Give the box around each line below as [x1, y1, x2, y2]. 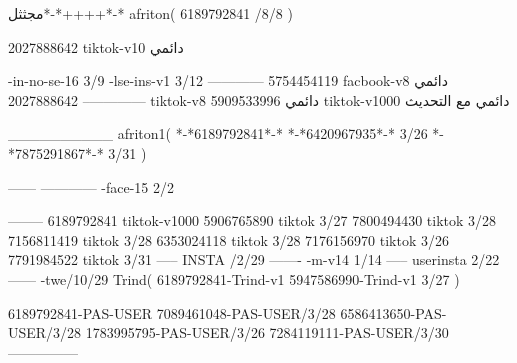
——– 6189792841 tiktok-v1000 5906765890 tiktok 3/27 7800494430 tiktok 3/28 [8, 210, 497, 231]
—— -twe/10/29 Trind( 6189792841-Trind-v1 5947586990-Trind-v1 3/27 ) [8, 268, 460, 289]
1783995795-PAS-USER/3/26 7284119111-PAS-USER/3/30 [85, 322, 449, 343]
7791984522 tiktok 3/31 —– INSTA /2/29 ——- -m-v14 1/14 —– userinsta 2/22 [8, 249, 500, 270]
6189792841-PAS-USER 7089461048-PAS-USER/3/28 [8, 302, 336, 323]
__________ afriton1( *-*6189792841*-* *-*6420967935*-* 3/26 [8, 123, 428, 144]
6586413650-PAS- [340, 302, 447, 323]
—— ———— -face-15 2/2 [8, 176, 175, 197]
